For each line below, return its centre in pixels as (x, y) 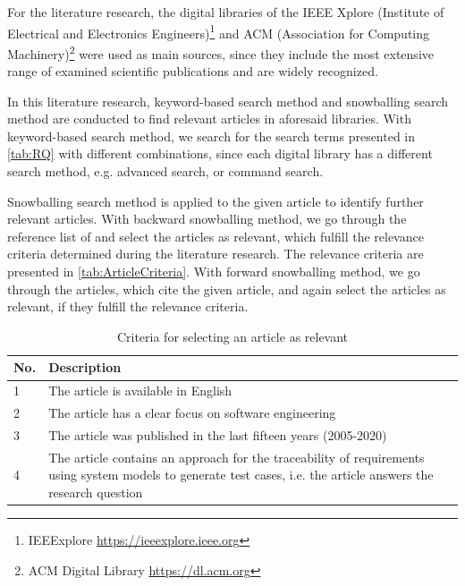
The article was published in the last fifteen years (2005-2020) (218, 434)
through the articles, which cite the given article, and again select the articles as (227, 289)
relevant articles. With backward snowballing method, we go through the (207, 219)
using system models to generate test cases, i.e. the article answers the (241, 475)
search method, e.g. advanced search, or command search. (165, 171)
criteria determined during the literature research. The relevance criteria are (216, 254)
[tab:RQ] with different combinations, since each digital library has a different (220, 153)
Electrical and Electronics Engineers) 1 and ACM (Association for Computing (219, 31)
